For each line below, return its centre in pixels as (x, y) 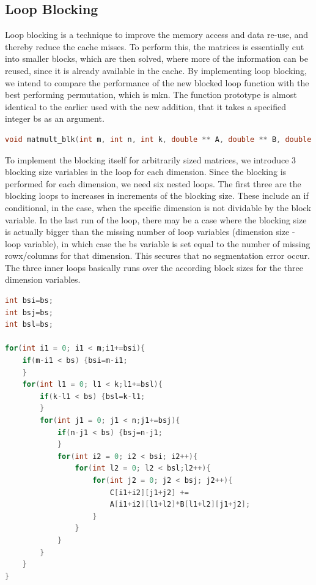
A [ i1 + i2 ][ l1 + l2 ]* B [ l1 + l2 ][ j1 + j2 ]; (180, 505)
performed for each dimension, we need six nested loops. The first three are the (153, 183)
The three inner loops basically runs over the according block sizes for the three (154, 267)
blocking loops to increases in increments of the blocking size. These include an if (157, 196)
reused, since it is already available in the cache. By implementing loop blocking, (156, 70)
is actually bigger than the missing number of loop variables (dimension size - (150, 232)
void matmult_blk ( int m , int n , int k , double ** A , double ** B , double (158, 139)
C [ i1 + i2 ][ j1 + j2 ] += (149, 492)
